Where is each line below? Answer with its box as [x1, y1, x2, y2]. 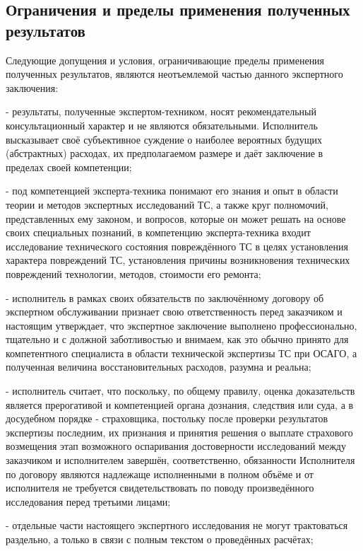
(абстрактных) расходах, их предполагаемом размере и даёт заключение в [6, 146, 323, 161]
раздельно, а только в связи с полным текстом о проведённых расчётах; [6, 532, 314, 546]
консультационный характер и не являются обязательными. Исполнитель [6, 117, 318, 132]
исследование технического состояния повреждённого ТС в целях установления [6, 238, 348, 253]
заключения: [6, 80, 59, 95]
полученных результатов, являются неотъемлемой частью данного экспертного [6, 66, 343, 81]
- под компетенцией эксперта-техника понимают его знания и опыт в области [6, 183, 338, 198]
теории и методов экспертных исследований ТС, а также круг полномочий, [6, 197, 328, 211]
